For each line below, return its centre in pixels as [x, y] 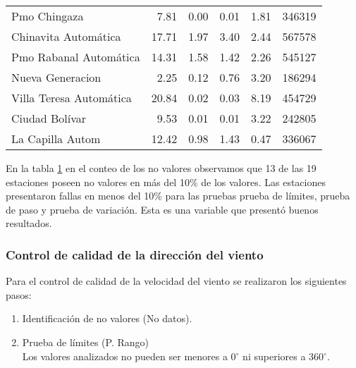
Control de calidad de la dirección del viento [135, 254]
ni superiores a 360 [283, 356]
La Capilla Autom [56, 139]
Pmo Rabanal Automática [76, 57]
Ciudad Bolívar [49, 118]
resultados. [29, 223]
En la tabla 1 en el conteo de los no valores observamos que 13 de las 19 [161, 168]
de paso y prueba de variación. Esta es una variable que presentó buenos [162, 209]
